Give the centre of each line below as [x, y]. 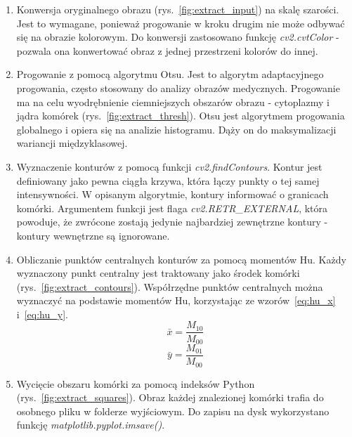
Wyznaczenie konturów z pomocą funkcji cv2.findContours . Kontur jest [169, 166]
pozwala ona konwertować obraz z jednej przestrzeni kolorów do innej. [167, 50]
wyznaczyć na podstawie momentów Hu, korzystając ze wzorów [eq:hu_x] [176, 300]
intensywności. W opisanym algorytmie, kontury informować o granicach [172, 194]
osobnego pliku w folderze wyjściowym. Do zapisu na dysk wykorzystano [173, 411]
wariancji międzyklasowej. [72, 143]
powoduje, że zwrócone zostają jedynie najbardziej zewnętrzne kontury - [172, 222]
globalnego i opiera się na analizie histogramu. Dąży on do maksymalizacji [176, 129]
